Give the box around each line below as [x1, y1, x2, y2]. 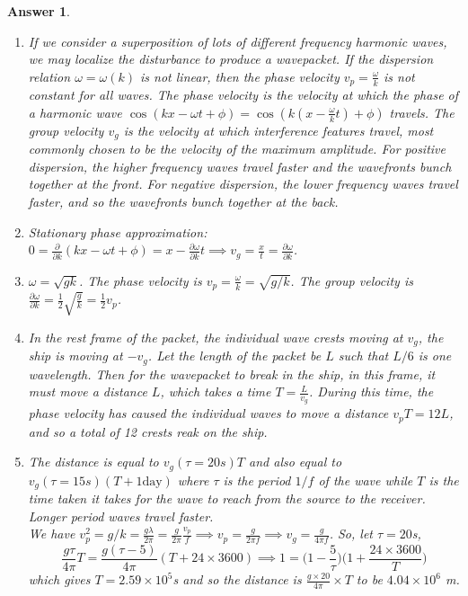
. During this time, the [309, 382, 434, 401]
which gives [28, 570, 91, 588]
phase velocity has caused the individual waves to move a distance [28, 404, 389, 423]
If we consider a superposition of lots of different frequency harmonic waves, [28, 31, 447, 50]
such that [338, 346, 389, 365]
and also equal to [249, 452, 342, 471]
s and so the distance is [172, 570, 302, 588]
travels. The [389, 102, 455, 121]
